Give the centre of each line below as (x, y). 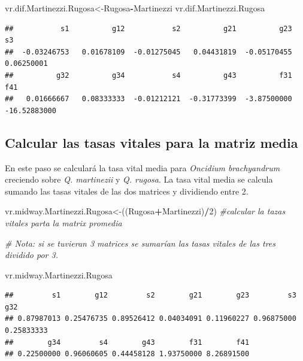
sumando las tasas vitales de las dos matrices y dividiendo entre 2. (127, 191)
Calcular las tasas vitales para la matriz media (151, 142)
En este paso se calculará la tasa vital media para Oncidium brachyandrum (143, 167)
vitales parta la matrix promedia (63, 222)
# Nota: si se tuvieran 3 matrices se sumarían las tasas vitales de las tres (140, 243)
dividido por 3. (31, 255)
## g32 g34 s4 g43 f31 (149, 75)
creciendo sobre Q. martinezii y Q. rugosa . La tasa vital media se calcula (139, 179)
